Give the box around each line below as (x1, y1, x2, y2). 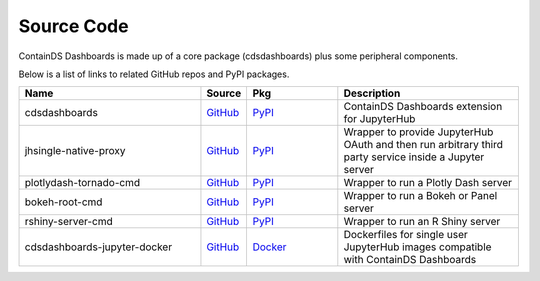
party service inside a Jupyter (343, 150, 485, 164)
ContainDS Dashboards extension (343, 100, 503, 114)
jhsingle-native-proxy (24, 144, 126, 158)
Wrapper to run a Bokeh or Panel (343, 189, 498, 203)
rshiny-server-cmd (24, 215, 114, 229)
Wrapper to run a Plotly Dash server (343, 176, 513, 190)
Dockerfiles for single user (343, 228, 469, 242)
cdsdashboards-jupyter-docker (24, 240, 173, 254)
